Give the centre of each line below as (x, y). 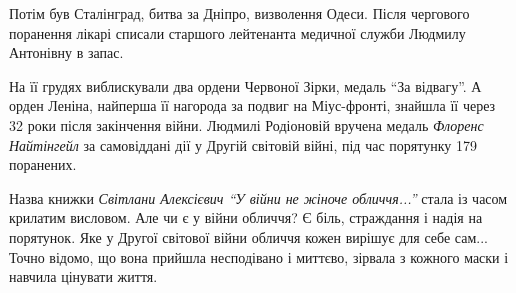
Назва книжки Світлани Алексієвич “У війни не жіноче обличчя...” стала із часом (258, 197)
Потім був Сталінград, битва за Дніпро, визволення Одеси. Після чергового (239, 13)
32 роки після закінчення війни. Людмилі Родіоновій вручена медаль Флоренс (246, 124)
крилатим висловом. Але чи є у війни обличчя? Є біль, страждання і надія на (246, 217)
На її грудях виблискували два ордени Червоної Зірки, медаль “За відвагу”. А (245, 85)
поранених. (43, 164)
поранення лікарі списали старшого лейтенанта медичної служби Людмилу (237, 32)
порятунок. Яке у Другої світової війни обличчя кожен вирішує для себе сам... (248, 236)
